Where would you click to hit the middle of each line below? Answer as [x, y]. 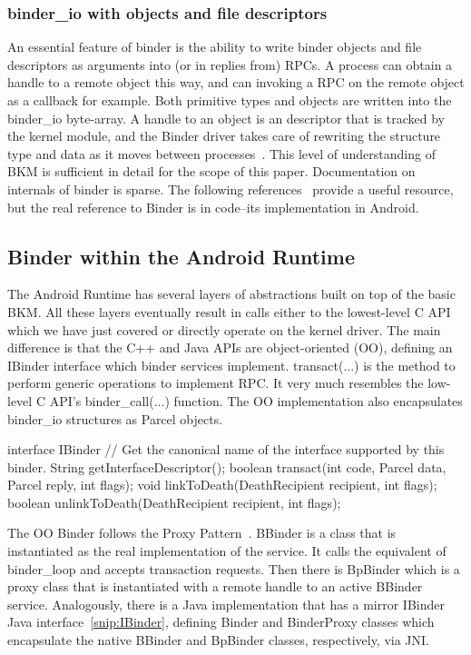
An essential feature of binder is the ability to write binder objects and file [215, 47]
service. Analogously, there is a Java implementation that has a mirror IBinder [226, 604]
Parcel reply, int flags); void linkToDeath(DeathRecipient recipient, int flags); [222, 485]
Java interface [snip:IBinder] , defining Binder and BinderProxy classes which [221, 622]
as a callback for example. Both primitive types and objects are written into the [230, 100]
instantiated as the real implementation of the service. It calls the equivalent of [227, 551]
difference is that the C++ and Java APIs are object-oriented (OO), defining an [230, 347]
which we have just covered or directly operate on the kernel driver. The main [224, 329]
